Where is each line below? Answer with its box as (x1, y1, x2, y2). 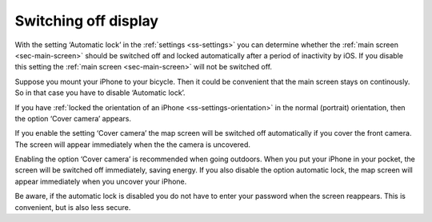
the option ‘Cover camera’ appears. (14, 113, 132, 123)
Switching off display (14, 12, 159, 30)
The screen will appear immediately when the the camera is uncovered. (14, 140, 251, 149)
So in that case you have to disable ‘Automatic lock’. (14, 88, 186, 97)
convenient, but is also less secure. (14, 202, 131, 212)
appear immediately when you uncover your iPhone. (14, 176, 187, 186)
